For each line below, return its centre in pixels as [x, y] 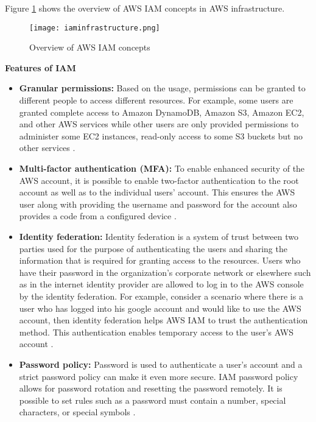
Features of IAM [40, 67]
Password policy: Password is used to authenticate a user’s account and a [161, 364]
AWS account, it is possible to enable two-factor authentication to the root [159, 180]
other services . [47, 148]
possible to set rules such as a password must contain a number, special [153, 400]
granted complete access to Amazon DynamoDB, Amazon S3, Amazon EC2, [162, 112]
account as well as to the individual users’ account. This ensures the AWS [157, 192]
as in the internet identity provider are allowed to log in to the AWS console [161, 284]
